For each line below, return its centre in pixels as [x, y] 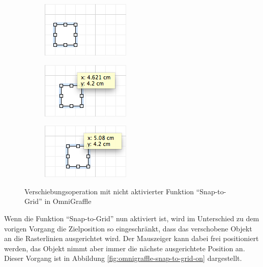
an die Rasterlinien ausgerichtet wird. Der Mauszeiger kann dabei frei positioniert [131, 238]
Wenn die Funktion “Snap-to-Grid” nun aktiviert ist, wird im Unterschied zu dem [132, 218]
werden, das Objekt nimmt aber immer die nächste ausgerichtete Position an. [125, 248]
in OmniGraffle [68, 201]
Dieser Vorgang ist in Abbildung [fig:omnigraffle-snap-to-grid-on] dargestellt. [123, 258]
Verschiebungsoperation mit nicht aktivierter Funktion [109, 191]
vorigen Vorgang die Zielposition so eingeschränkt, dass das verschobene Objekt [128, 228]
